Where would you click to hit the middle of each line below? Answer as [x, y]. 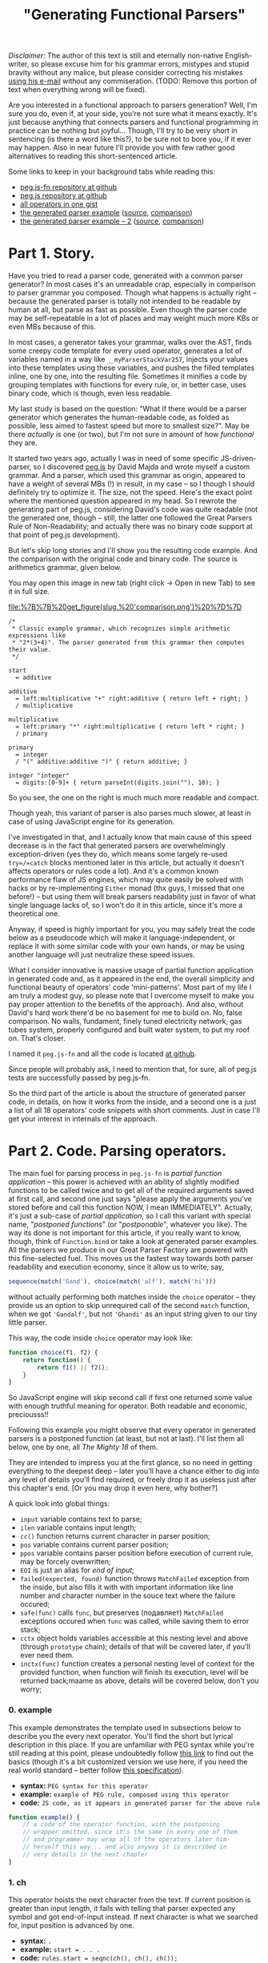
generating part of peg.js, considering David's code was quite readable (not [133, 509]
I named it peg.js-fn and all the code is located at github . [103, 1054]
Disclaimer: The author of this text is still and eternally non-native [116, 56]
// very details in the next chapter [86, 1854]
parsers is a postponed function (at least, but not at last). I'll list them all [126, 1439]
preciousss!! [29, 1415]
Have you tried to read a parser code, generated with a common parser [126, 276]
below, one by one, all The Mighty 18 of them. [83, 1447]
